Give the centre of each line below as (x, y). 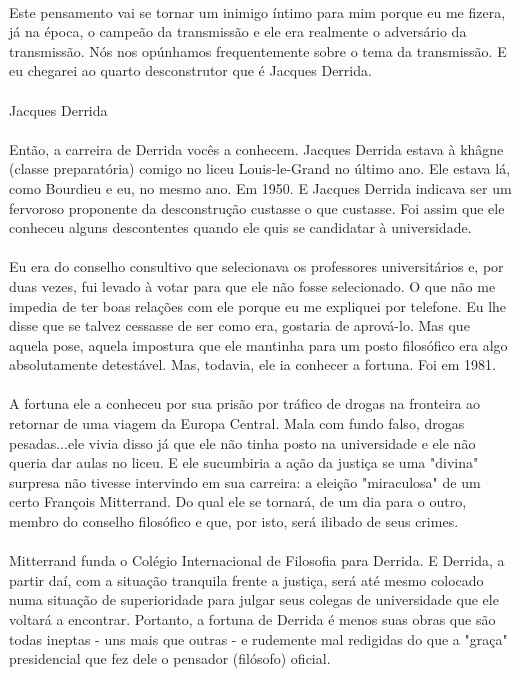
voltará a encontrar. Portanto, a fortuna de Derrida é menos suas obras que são (252, 619)
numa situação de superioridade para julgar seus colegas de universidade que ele (254, 599)
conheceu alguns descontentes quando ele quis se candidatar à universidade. (240, 227)
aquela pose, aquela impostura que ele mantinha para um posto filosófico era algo (258, 344)
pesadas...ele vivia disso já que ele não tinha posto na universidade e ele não (242, 442)
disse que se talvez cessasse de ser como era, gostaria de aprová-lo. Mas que (239, 325)
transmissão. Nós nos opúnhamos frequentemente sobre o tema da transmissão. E (258, 50)
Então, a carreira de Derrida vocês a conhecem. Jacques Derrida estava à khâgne (256, 148)
